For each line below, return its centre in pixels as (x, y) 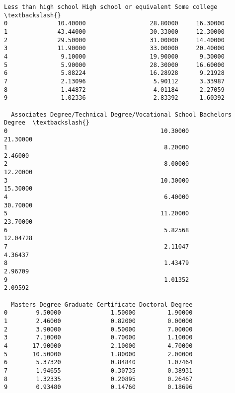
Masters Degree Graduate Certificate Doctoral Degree (102, 304)
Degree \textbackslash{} (47, 123)
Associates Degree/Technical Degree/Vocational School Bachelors (121, 114)
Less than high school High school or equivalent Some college (111, 7)
